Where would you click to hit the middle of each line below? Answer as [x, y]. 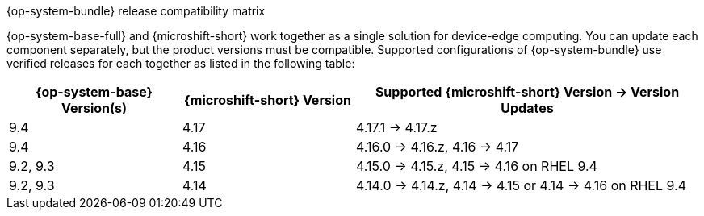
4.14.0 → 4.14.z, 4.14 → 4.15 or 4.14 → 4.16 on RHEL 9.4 [521, 185]
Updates [527, 108]
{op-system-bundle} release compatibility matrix [136, 11]
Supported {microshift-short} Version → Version [527, 92]
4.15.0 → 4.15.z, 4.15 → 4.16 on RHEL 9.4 [477, 166]
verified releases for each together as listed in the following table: [181, 63]
